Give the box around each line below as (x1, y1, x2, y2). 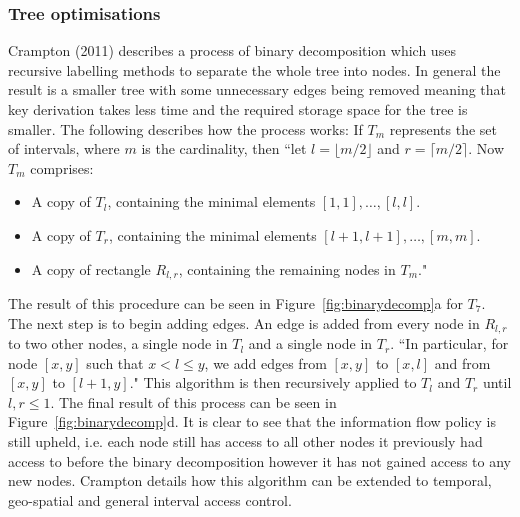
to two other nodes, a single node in (8, 333, 228, 354)
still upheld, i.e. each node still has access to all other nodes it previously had (8, 431, 483, 452)
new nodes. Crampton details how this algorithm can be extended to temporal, (8, 470, 492, 491)
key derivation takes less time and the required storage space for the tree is (8, 99, 468, 119)
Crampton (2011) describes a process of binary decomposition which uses (8, 40, 456, 61)
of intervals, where (8, 138, 120, 159)
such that (86, 352, 144, 373)
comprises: (30, 157, 94, 178)
